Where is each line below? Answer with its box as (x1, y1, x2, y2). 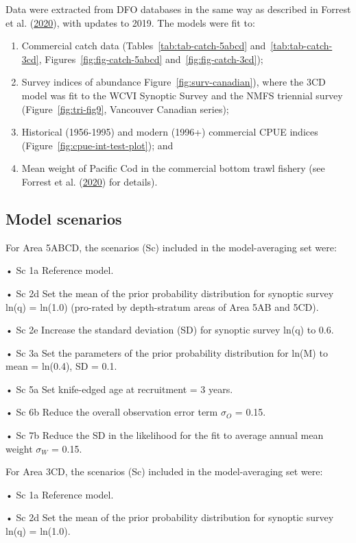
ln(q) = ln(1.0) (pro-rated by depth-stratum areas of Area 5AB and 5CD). (5, 299, 319, 314)
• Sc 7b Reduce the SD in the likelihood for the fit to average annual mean (5, 428, 324, 442)
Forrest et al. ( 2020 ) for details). (21, 174, 158, 188)
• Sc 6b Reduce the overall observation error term (5, 405, 218, 419)
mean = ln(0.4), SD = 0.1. (5, 359, 117, 373)
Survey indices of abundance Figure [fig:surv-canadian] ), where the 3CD (21, 75, 326, 89)
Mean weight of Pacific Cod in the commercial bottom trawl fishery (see (21, 161, 325, 175)
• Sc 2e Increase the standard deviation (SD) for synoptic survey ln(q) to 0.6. (5, 323, 334, 337)
